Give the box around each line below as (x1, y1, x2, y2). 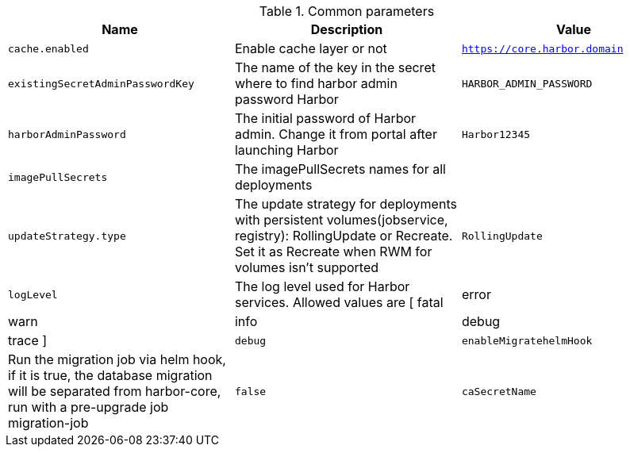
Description (310, 21, 383, 37)
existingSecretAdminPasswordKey (8, 77, 194, 90)
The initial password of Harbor (234, 110, 417, 126)
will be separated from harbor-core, (8, 383, 221, 399)
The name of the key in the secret (234, 60, 436, 75)
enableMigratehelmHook (461, 334, 593, 347)
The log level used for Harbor (234, 278, 410, 294)
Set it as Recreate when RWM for (234, 244, 432, 259)
